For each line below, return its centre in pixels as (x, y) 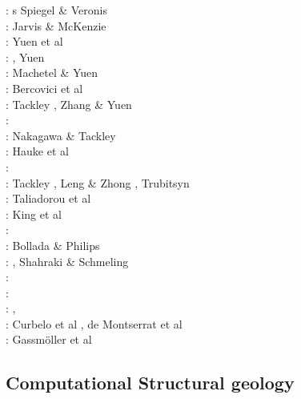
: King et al (34, 214)
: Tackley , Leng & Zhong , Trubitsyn (98, 182)
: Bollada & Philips (53, 245)
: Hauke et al (37, 151)
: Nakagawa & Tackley (61, 135)
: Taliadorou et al (48, 198)
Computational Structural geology (150, 383)
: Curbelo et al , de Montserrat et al (94, 323)
